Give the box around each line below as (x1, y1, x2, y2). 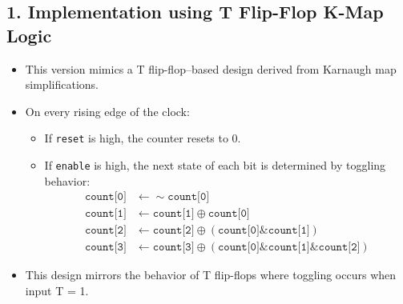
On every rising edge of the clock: (25, 102, 190, 119)
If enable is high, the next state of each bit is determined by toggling (44, 157, 386, 174)
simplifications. (25, 76, 99, 93)
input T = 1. (25, 282, 89, 298)
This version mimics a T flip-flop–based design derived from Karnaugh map (25, 60, 397, 77)
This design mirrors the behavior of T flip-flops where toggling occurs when (25, 266, 397, 283)
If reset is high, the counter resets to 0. (44, 130, 241, 146)
